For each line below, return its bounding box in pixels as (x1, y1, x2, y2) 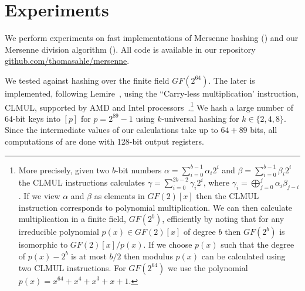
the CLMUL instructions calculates (18, 176, 145, 189)
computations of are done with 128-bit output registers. (5, 135, 204, 147)
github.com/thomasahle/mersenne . (5, 54, 130, 67)
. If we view (18, 190, 60, 202)
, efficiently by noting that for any (162, 213, 284, 225)
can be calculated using (201, 249, 286, 262)
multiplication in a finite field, (18, 213, 127, 225)
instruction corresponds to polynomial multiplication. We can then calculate (18, 201, 293, 213)
